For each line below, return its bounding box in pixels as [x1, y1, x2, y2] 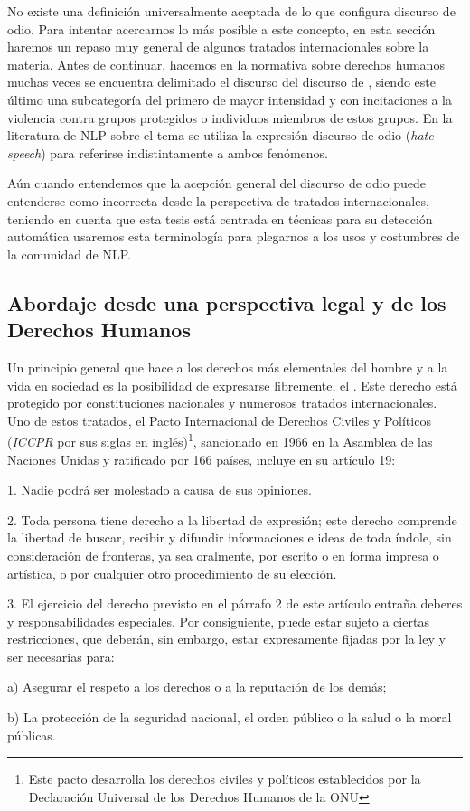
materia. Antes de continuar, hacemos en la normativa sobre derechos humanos [7, 54, 445, 73]
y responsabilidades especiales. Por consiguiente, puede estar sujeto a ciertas [7, 611, 429, 630]
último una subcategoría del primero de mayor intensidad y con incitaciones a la [7, 90, 452, 108]
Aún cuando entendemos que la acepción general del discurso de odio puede [7, 174, 427, 193]
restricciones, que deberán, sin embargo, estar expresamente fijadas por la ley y [7, 629, 446, 648]
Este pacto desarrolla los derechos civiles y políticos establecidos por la [28, 769, 421, 788]
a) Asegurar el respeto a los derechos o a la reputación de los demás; [7, 677, 387, 696]
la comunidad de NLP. [7, 244, 131, 263]
